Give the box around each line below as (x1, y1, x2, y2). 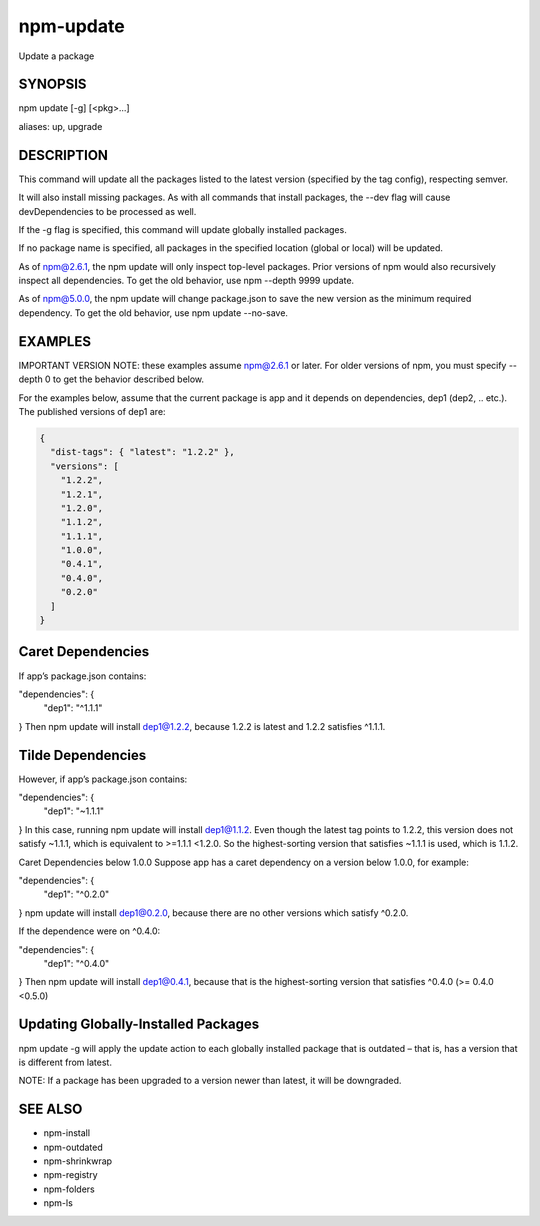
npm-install (43, 1127, 90, 1139)
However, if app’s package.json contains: (18, 773, 188, 785)
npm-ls (43, 1197, 74, 1209)
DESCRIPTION (18, 146, 109, 164)
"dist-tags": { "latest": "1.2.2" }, (50, 446, 235, 458)
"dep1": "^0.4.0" (43, 957, 110, 969)
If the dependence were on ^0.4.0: (18, 925, 161, 937)
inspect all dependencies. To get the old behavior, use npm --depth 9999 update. (18, 275, 355, 287)
